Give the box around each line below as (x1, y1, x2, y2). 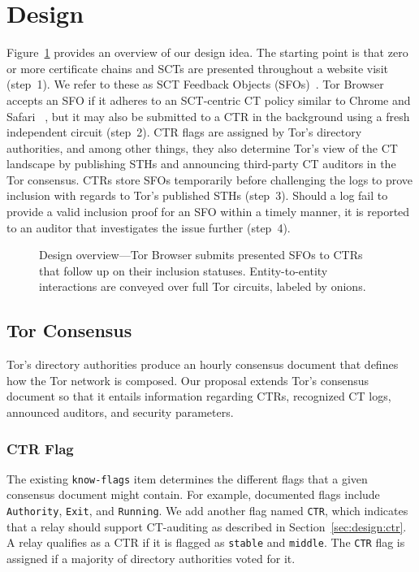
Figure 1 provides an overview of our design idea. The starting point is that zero (6, 44, 408, 61)
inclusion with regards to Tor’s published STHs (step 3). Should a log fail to (6, 187, 388, 204)
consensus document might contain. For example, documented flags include (6, 486, 380, 503)
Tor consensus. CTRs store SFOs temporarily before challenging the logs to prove (6, 171, 413, 188)
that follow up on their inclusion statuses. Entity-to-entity (39, 262, 328, 279)
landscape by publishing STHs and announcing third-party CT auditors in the (6, 155, 396, 172)
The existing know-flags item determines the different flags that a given (6, 470, 368, 487)
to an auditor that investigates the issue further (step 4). (6, 219, 291, 236)
